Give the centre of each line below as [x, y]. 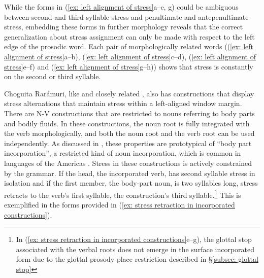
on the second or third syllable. [53, 76]
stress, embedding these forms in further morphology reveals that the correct [124, 27]
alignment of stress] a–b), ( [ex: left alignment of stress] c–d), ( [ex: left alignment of [130, 56]
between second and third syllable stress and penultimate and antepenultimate [126, 16]
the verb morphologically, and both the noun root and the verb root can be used [129, 133]
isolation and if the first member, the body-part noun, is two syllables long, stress [131, 183]
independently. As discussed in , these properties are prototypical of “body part [128, 143]
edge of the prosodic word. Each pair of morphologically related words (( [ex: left [129, 46]
